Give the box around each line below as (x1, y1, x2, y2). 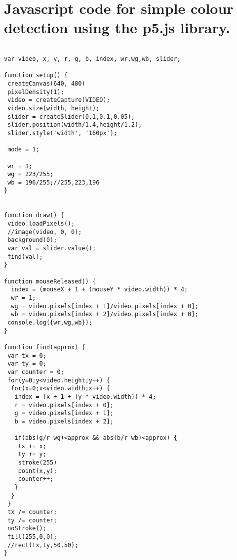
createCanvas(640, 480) (7, 80, 85, 87)
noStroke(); (7, 525, 46, 532)
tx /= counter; (7, 509, 57, 516)
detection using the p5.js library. (4, 17, 230, 38)
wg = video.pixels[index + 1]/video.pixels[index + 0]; (11, 302, 198, 310)
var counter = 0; (7, 368, 64, 375)
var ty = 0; (7, 360, 46, 368)
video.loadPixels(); (7, 220, 75, 228)
